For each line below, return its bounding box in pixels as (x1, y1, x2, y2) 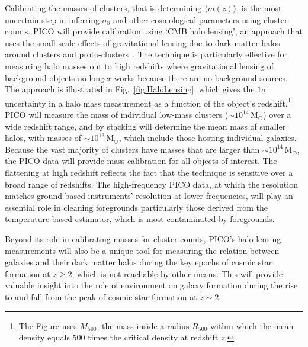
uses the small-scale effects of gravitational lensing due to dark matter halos (5, 36, 280, 49)
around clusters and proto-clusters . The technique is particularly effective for (5, 48, 288, 60)
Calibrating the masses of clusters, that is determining (5, 2, 202, 14)
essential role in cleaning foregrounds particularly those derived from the (5, 201, 268, 213)
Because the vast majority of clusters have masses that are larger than (5, 143, 260, 155)
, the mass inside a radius (97, 319, 190, 332)
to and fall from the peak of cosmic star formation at (5, 290, 197, 303)
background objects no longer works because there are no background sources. (5, 71, 288, 83)
